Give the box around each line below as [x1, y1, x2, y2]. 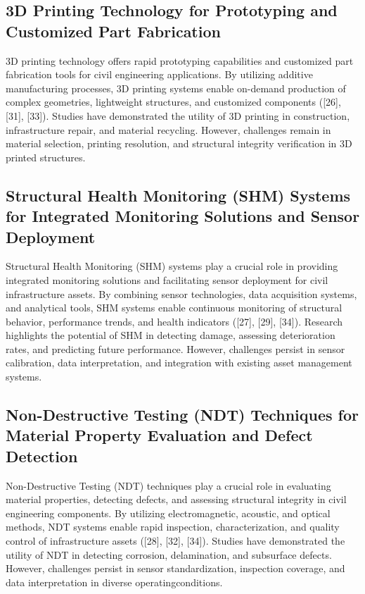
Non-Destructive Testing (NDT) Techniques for [6, 404, 359, 426]
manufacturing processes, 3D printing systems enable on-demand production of [6, 80, 346, 95]
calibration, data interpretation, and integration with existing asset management [6, 355, 352, 370]
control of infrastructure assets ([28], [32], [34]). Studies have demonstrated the [6, 533, 345, 548]
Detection [6, 445, 78, 466]
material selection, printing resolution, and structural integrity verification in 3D [6, 136, 352, 151]
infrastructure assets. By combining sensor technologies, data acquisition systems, [6, 286, 357, 301]
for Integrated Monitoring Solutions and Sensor [6, 205, 360, 227]
